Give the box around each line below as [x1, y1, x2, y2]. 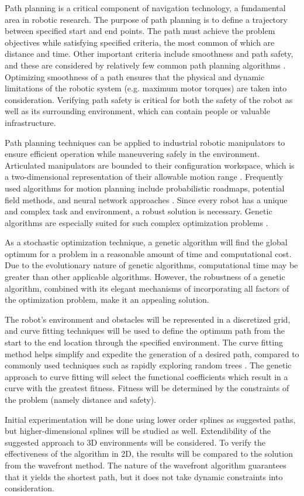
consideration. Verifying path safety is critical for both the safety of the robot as [5, 93, 293, 105]
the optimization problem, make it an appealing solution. [5, 293, 209, 306]
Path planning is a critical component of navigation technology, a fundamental [5, 2, 286, 13]
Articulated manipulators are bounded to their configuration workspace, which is [5, 159, 295, 171]
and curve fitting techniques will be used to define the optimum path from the [5, 324, 285, 337]
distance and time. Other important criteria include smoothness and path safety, [5, 47, 293, 60]
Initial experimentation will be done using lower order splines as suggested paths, [5, 413, 296, 425]
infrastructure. [5, 116, 56, 128]
